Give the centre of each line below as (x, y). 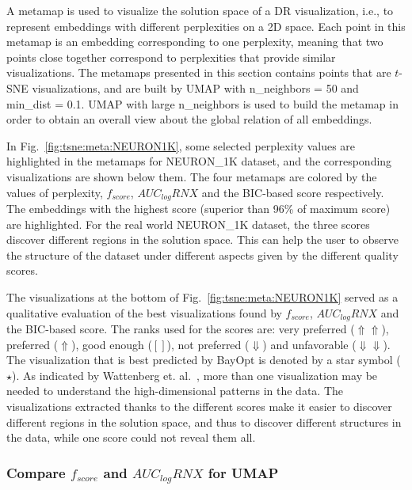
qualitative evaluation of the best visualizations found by (144, 312)
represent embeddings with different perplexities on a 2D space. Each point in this (206, 26)
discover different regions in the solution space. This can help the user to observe (202, 239)
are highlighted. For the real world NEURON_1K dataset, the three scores (188, 224)
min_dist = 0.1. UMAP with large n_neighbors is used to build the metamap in (202, 103)
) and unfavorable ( (309, 344)
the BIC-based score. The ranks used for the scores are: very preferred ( (181, 329)
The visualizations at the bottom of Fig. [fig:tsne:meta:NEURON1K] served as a (202, 296)
